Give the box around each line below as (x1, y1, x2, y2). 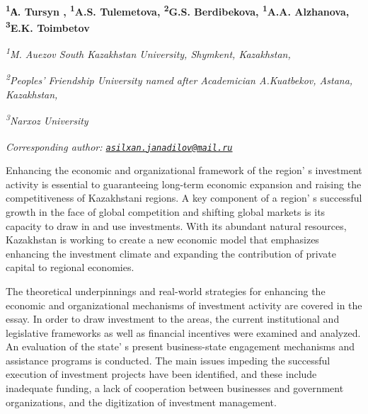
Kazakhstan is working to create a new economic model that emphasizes (6, 232, 319, 247)
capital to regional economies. (6, 260, 134, 275)
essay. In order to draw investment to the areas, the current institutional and (6, 311, 340, 326)
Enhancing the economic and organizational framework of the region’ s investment (6, 163, 362, 178)
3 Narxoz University (6, 111, 88, 128)
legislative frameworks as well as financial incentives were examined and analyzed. (6, 325, 361, 340)
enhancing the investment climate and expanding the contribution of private (6, 246, 336, 260)
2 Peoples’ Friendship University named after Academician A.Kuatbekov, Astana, (6, 71, 353, 88)
